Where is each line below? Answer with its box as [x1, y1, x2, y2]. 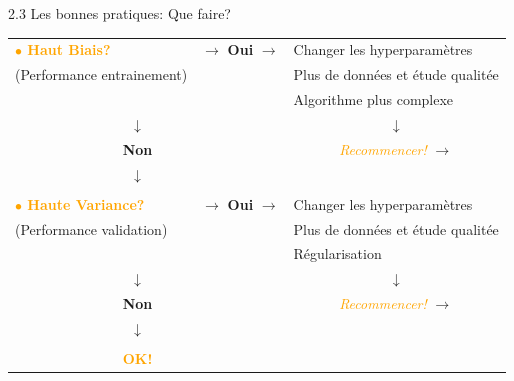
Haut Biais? [27, 39, 111, 60]
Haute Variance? [27, 193, 145, 214]
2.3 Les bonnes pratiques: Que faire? [8, 3, 231, 23]
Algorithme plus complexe [293, 89, 454, 110]
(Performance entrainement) [15, 64, 188, 85]
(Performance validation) [15, 218, 168, 239]
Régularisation [293, 243, 382, 264]
